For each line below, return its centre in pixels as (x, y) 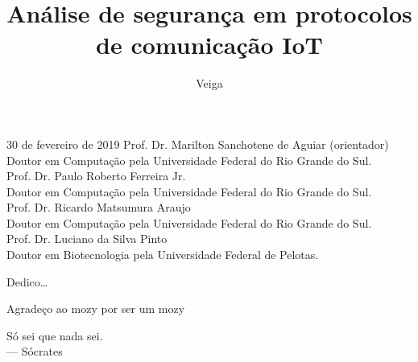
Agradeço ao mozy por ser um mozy (96, 309)
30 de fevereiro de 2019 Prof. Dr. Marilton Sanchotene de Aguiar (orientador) (198, 144)
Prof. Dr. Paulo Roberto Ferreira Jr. (96, 176)
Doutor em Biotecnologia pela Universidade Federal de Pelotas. (163, 255)
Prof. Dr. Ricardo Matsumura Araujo (99, 207)
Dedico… (27, 281)
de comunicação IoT (209, 45)
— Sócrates (35, 351)
